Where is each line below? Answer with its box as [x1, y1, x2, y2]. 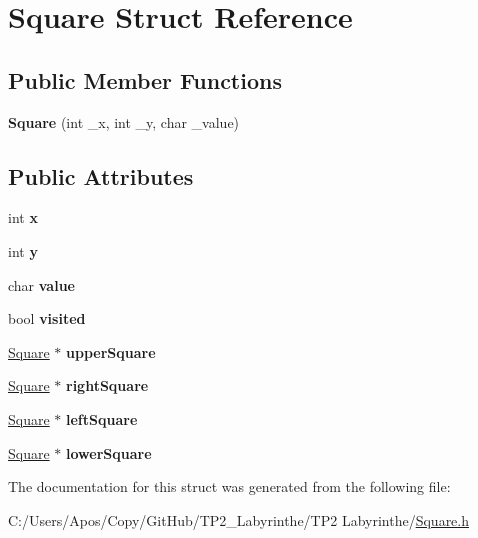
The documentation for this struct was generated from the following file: [8, 476, 451, 497]
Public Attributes [8, 160, 194, 191]
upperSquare [66, 341, 156, 362]
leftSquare [66, 408, 138, 429]
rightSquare [66, 375, 149, 396]
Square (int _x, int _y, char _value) [8, 111, 240, 132]
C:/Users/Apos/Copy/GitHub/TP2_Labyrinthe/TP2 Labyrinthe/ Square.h [8, 509, 470, 530]
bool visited [8, 308, 86, 329]
